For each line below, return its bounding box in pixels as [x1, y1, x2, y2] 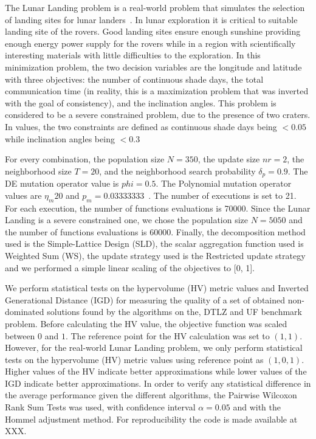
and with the [233, 401, 281, 413]
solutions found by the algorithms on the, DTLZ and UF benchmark [47, 305, 302, 318]
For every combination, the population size [5, 153, 165, 165]
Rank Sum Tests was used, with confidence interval [5, 401, 196, 413]
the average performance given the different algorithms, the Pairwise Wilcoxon [5, 389, 297, 401]
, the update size [197, 153, 260, 165]
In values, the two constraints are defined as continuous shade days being [5, 120, 277, 133]
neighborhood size [5, 164, 72, 177]
